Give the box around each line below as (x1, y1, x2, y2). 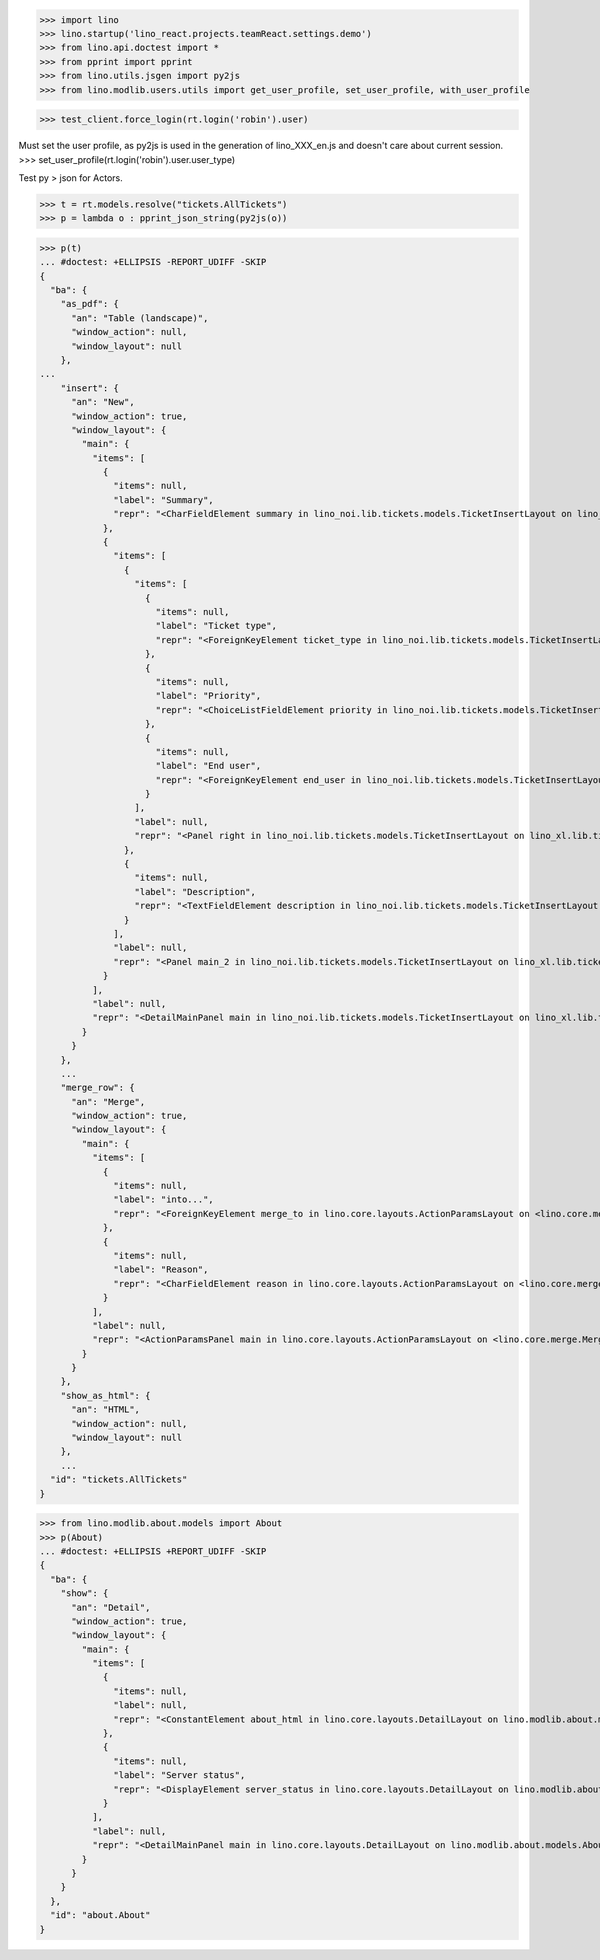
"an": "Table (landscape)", (71, 312, 209, 324)
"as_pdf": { (60, 298, 120, 310)
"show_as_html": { (60, 1390, 151, 1401)
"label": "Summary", (113, 494, 214, 505)
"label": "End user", (155, 760, 262, 772)
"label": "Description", (134, 886, 257, 897)
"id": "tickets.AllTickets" (50, 1474, 188, 1485)
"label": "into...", (113, 1194, 214, 1205)
